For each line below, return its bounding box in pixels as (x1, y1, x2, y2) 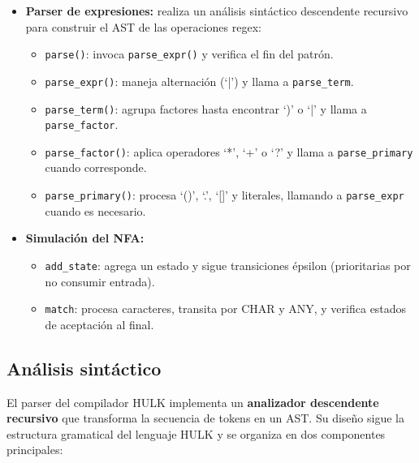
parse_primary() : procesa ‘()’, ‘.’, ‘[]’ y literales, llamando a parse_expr (45, 186, 404, 204)
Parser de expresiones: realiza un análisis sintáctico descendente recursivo (25, 2, 408, 19)
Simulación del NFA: (25, 229, 145, 247)
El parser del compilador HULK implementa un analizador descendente (6, 393, 379, 410)
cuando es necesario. (45, 202, 146, 219)
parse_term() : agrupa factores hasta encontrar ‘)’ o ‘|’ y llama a (45, 100, 367, 117)
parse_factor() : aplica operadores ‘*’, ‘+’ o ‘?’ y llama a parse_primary (45, 143, 413, 160)
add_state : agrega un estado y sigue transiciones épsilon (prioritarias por (45, 256, 411, 273)
